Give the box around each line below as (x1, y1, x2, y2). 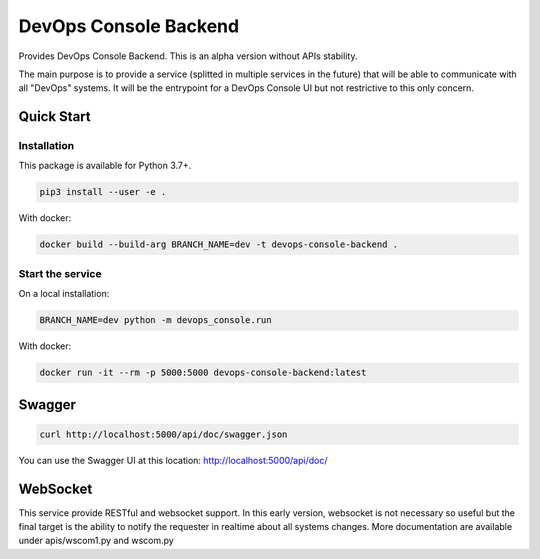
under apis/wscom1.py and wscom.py (18, 535, 174, 547)
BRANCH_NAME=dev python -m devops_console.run (39, 315, 272, 326)
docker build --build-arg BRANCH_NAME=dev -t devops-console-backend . (39, 239, 399, 250)
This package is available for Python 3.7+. (18, 160, 192, 172)
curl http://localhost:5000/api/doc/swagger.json (39, 428, 288, 440)
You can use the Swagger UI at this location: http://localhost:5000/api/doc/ (18, 454, 328, 466)
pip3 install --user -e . (39, 186, 167, 198)
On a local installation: (18, 288, 110, 300)
